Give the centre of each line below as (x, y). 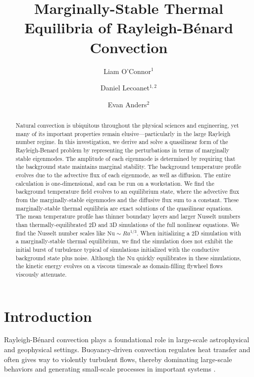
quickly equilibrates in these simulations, (189, 258)
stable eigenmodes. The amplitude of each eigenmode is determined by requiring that (126, 158)
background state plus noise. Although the (70, 258)
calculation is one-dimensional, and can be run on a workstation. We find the (115, 183)
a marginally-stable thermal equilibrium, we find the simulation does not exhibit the (124, 241)
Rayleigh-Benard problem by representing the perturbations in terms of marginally (122, 150)
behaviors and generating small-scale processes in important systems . (110, 369)
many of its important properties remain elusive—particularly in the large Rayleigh (123, 133)
